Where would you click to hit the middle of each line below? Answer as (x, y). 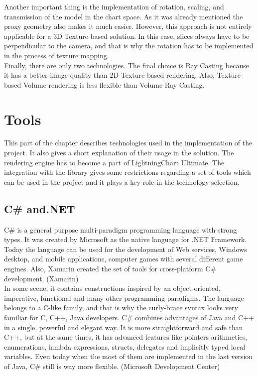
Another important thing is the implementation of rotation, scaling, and (114, 6)
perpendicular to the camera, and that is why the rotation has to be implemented (129, 46)
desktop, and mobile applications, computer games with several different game (124, 259)
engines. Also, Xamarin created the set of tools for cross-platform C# (110, 269)
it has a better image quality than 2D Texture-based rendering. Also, (109, 75)
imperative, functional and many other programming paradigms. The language (124, 298)
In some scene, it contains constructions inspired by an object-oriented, (112, 288)
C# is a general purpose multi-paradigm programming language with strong (121, 229)
